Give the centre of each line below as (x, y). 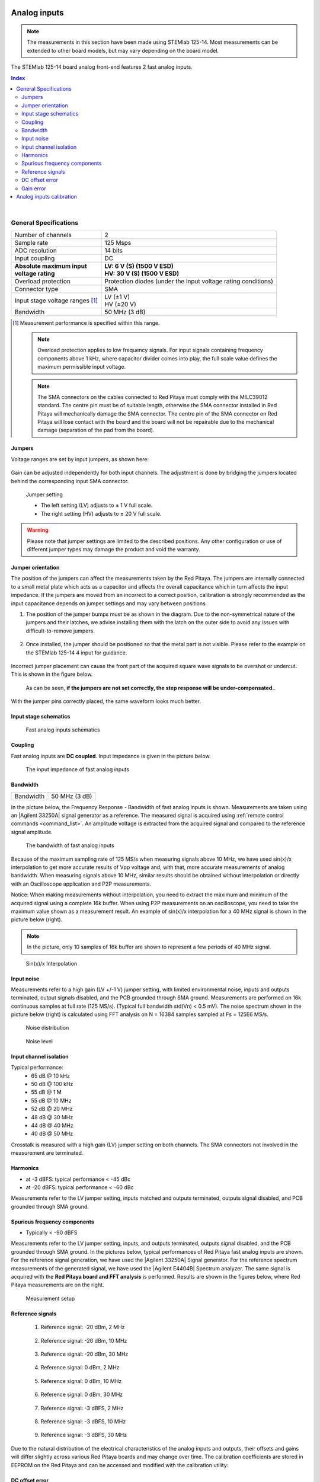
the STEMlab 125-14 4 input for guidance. (76, 653)
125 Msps (118, 242)
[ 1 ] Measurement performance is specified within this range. (86, 322)
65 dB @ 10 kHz (51, 1075)
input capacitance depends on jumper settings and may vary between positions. (109, 603)
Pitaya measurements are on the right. (57, 1285)
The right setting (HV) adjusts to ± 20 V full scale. (101, 513)
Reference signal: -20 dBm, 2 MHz (83, 1327)
